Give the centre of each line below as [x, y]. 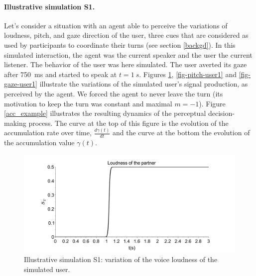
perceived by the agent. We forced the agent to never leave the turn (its [114, 93]
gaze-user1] [21, 84]
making [15, 123]
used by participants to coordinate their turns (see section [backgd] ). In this [120, 45]
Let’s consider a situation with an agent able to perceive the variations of [116, 25]
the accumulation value [39, 142]
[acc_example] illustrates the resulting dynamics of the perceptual [105, 113]
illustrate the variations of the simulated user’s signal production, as [144, 84]
